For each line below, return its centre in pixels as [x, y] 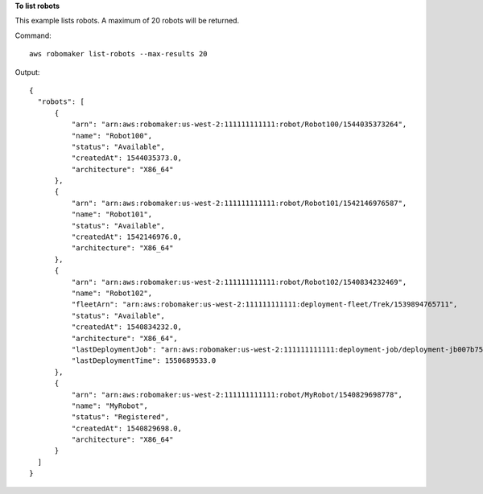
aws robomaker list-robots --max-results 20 [119, 54]
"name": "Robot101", [112, 214]
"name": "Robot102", [112, 293]
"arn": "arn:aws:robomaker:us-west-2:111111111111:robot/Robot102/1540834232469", [239, 282]
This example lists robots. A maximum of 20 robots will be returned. [127, 21]
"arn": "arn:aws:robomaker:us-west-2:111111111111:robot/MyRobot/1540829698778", [237, 395]
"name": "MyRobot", [110, 405]
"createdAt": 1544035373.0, [127, 158]
